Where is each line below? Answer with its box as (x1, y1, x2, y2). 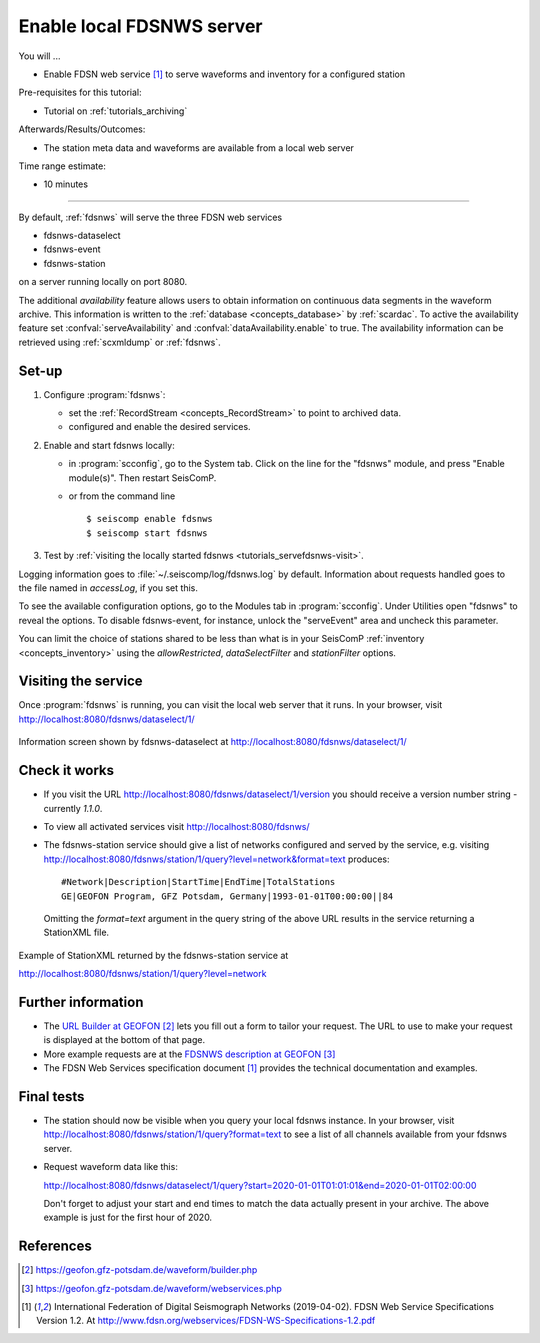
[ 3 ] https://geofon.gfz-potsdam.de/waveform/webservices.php (21, 1282, 282, 1294)
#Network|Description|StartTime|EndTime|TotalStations (61, 876, 336, 888)
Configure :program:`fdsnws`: (43, 388, 166, 400)
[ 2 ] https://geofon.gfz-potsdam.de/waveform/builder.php (21, 1264, 258, 1276)
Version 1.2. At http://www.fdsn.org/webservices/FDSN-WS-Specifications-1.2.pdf (36, 1315, 376, 1327)
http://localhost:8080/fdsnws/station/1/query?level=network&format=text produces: (43, 853, 390, 865)
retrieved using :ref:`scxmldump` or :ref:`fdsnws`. (18, 336, 222, 348)
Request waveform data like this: (43, 1161, 179, 1173)
